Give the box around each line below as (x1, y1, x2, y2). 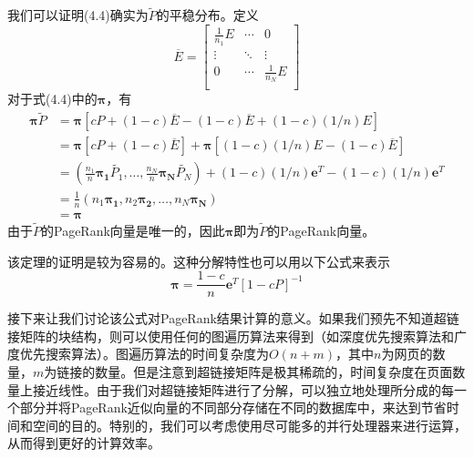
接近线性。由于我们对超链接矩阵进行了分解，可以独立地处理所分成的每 (32, 380, 454, 399)
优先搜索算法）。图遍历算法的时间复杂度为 (19, 344, 269, 363)
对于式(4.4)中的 (7, 89, 98, 108)
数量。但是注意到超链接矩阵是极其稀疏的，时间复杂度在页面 (95, 362, 453, 381)
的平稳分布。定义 (156, 5, 259, 25)
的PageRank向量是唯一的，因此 (41, 220, 225, 239)
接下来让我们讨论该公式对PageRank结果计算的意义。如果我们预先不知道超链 (7, 309, 459, 328)
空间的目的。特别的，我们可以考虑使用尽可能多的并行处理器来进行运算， (32, 415, 467, 434)
